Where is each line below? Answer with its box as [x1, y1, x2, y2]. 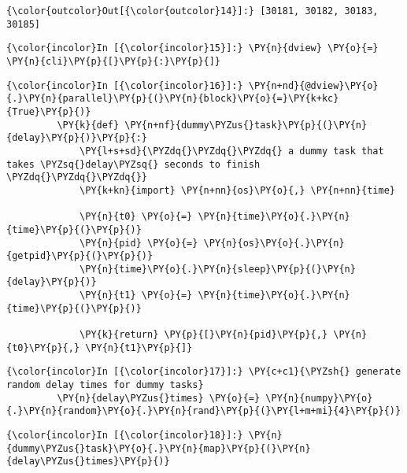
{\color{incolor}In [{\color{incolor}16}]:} [6, 79, 243, 91]
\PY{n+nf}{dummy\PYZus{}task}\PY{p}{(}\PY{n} [124, 119, 368, 131]
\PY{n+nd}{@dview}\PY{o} [248, 79, 379, 91]
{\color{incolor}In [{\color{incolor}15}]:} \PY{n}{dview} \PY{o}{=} [6, 42, 379, 54]
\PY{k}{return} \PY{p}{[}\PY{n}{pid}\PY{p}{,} [80, 329, 328, 341]
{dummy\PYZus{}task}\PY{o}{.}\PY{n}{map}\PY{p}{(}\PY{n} [6, 442, 311, 454]
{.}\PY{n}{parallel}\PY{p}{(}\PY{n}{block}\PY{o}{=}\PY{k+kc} [6, 93, 339, 105]
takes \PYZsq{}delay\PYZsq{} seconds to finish [6, 158, 261, 170]
